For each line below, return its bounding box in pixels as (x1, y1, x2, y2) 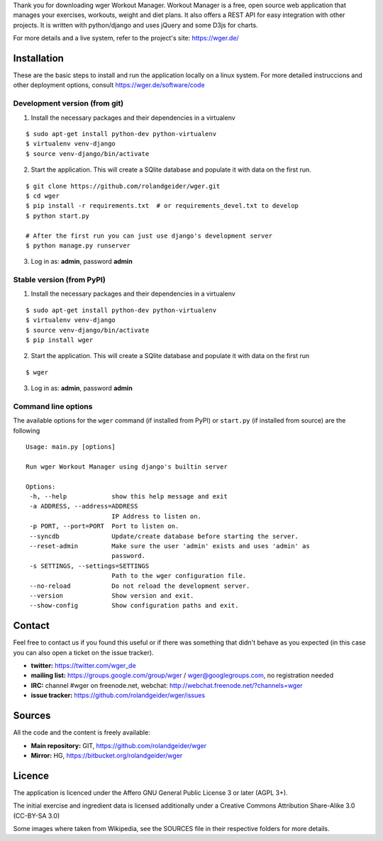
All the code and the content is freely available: (13, 728, 150, 737)
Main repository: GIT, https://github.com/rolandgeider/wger (30, 741, 207, 750)
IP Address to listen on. (111, 512, 202, 520)
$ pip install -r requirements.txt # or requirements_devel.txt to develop (26, 202, 299, 210)
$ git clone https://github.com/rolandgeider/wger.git (26, 182, 221, 190)
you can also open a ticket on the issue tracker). (13, 648, 154, 657)
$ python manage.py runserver (26, 241, 131, 250)
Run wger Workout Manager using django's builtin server (26, 462, 228, 471)
